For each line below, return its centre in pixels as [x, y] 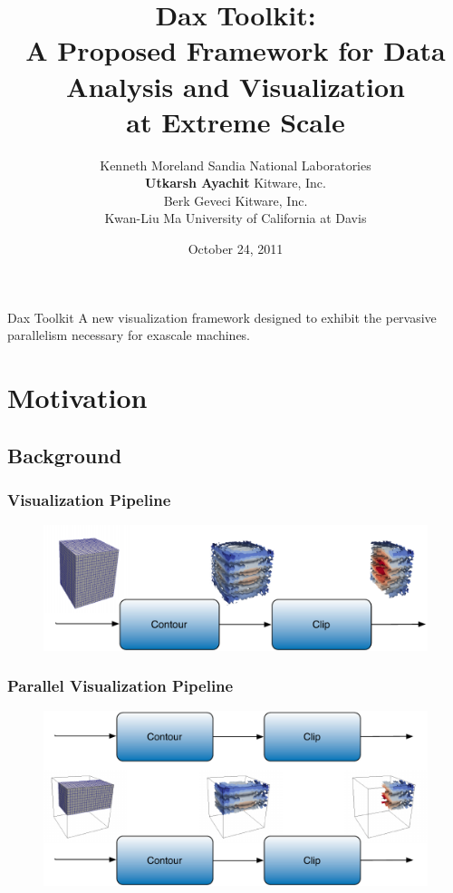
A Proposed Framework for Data [236, 50]
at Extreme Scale [236, 121]
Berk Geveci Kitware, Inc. [236, 200]
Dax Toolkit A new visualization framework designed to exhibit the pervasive [222, 317]
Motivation [77, 398]
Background [65, 455]
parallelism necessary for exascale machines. [129, 335]
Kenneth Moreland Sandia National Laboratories [236, 165]
